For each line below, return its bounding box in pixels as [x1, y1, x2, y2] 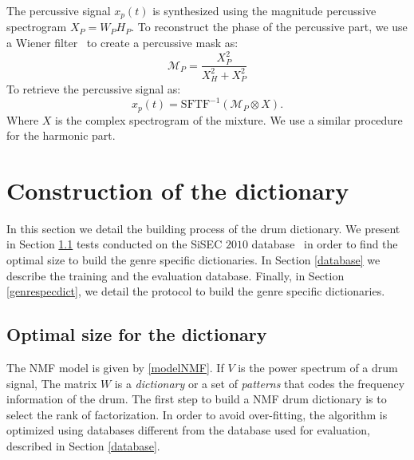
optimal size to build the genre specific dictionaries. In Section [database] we [6, 252, 380, 268]
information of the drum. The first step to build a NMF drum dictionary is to [6, 391, 387, 407]
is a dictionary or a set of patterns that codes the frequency [114, 375, 405, 391]
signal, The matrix [6, 375, 97, 391]
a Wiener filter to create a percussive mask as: [6, 34, 239, 51]
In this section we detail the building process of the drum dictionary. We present [6, 220, 400, 236]
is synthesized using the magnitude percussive [152, 2, 377, 18]
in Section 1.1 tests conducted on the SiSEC [6, 236, 223, 252]
